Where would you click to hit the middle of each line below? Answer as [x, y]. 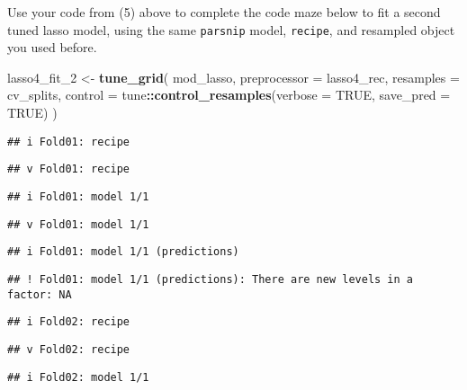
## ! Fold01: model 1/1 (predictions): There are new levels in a [211, 279]
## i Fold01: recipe [69, 142]
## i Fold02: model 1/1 [78, 377]
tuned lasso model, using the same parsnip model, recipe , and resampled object [231, 29]
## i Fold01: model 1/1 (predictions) [123, 252]
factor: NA [40, 294]
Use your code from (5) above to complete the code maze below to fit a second [224, 12]
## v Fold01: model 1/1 [78, 224]
